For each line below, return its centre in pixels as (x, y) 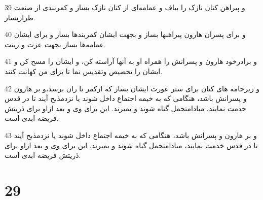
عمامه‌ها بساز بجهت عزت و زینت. (55, 44)
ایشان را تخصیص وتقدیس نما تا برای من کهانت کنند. (84, 71)
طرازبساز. (20, 17)
